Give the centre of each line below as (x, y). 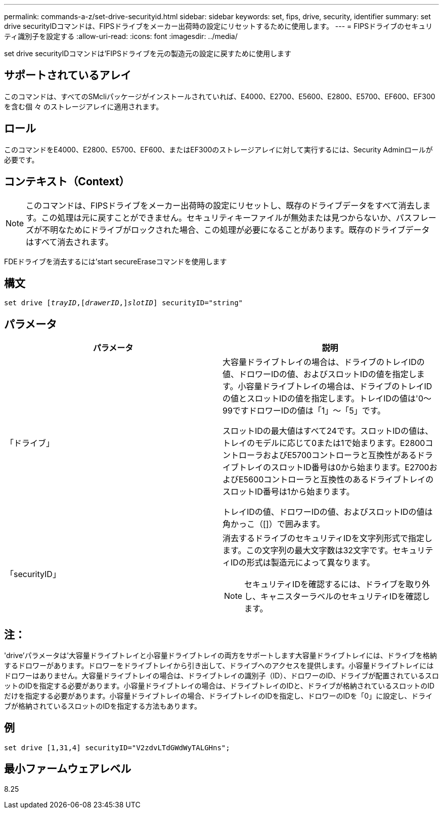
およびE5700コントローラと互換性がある (340, 455)
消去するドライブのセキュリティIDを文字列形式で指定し (327, 538)
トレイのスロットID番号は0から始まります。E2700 (334, 468)
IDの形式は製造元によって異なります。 (303, 563)
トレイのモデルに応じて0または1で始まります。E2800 (324, 443)
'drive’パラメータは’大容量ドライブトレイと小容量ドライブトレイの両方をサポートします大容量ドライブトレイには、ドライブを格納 (220, 656)
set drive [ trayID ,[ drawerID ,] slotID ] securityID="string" (124, 303)
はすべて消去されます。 (70, 242)
